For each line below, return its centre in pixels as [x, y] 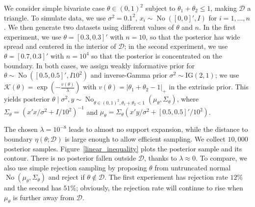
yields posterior [27, 99]
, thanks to [161, 158]
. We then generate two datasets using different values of [89, 27]
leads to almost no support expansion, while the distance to [158, 129]
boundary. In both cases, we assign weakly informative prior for [100, 65]
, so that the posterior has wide [193, 36]
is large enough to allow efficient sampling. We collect [145, 139]
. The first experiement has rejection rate [166, 177]
